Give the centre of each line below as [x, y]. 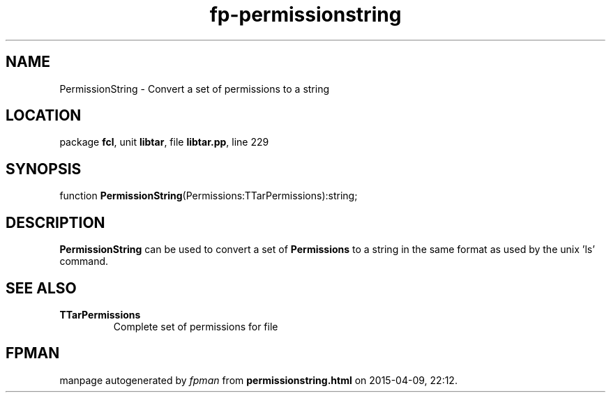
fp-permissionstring [305, 15]
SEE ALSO [41, 288]
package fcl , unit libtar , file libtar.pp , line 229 [164, 142]
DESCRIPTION [55, 222]
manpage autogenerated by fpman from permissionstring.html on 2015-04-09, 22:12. [258, 380]
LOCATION [44, 116]
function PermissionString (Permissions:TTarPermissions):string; [209, 196]
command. [84, 261]
